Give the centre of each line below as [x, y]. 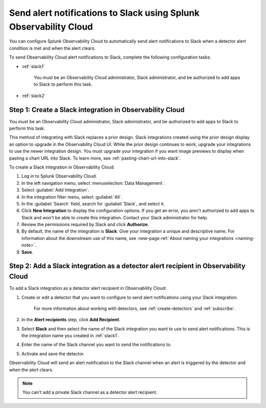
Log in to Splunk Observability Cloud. [59, 176]
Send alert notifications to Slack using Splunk [104, 13]
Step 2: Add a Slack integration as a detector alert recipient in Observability [127, 266]
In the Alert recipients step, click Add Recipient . [71, 320]
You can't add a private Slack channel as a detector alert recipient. [90, 392]
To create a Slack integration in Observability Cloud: [62, 167]
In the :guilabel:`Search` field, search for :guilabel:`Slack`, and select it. [93, 204]
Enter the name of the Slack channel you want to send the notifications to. [97, 344]
